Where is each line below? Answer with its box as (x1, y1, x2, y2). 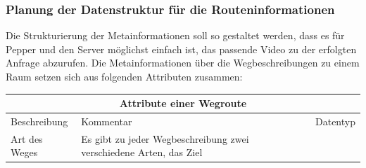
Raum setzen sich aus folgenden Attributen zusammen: (6, 69, 243, 83)
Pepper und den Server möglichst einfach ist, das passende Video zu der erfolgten (6, 41, 357, 56)
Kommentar (81, 113, 132, 128)
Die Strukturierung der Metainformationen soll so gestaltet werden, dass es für (6, 28, 345, 43)
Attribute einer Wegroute (119, 96, 247, 111)
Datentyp (315, 113, 355, 128)
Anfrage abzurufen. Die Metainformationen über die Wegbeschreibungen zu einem (6, 55, 360, 70)
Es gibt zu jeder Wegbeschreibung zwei (81, 131, 249, 146)
